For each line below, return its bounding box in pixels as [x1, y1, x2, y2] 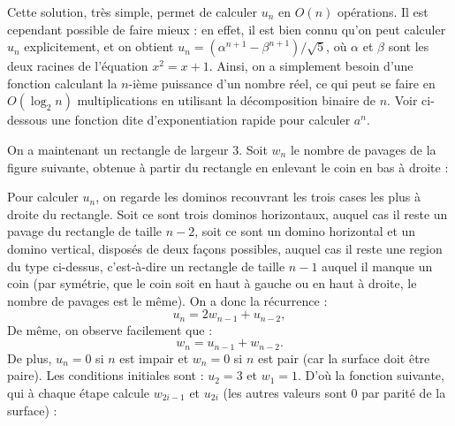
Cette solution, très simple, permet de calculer [7, 3, 258, 20]
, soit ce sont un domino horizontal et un [194, 222, 416, 240]
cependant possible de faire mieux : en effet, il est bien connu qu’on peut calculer [7, 19, 446, 38]
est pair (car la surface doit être [257, 348, 430, 367]
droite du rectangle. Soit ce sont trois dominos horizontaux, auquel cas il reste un [7, 204, 448, 223]
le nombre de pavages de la [290, 140, 436, 158]
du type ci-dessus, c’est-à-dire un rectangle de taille [7, 256, 285, 275]
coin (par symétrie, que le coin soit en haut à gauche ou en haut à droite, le [7, 274, 417, 293]
